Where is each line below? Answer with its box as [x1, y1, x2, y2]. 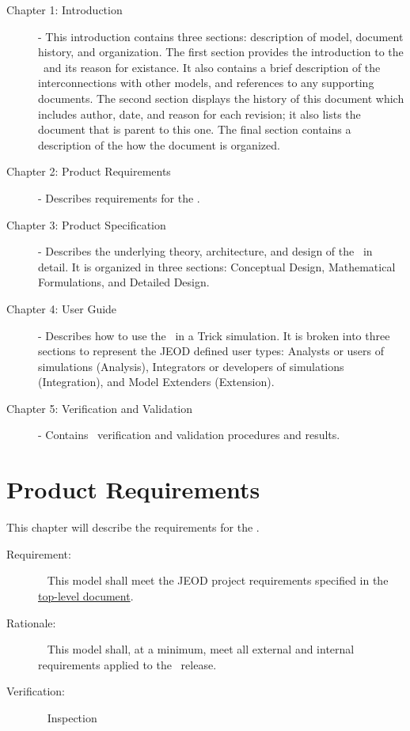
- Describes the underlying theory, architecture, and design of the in [38, 243, 373, 259]
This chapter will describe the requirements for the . [6, 519, 260, 536]
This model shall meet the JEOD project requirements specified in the [47, 572, 389, 589]
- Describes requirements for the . [38, 189, 200, 206]
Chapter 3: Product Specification [6, 216, 166, 233]
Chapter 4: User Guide [6, 300, 117, 316]
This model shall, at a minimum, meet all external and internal [47, 641, 355, 657]
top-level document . [38, 587, 134, 604]
